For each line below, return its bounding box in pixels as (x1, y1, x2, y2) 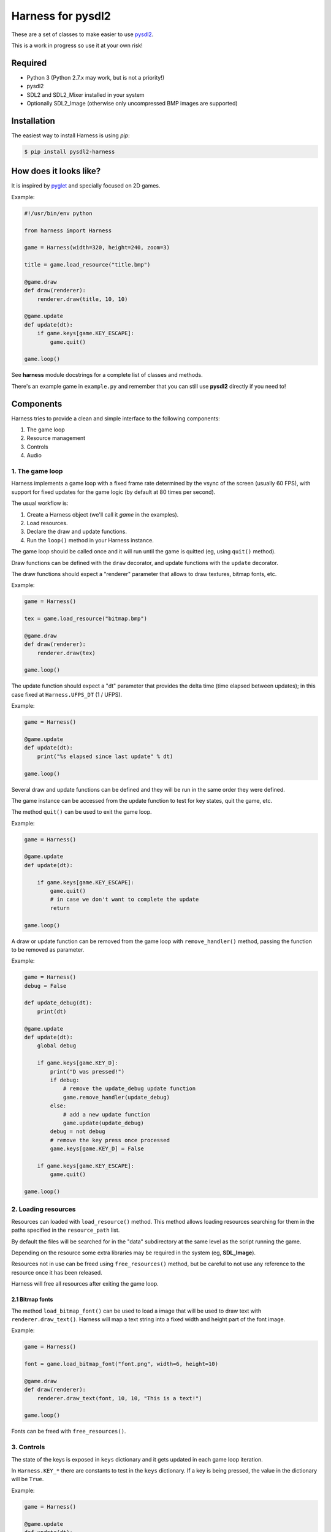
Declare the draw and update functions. (26, 528, 127, 536)
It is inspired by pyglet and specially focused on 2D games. (11, 182, 161, 189)
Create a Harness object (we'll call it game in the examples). (26, 510, 179, 518)
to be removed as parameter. (11, 946, 85, 953)
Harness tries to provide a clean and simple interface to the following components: (11, 414, 220, 422)
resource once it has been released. (11, 1268, 102, 1276)
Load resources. (26, 519, 68, 526)
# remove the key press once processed (50, 1137, 170, 1143)
